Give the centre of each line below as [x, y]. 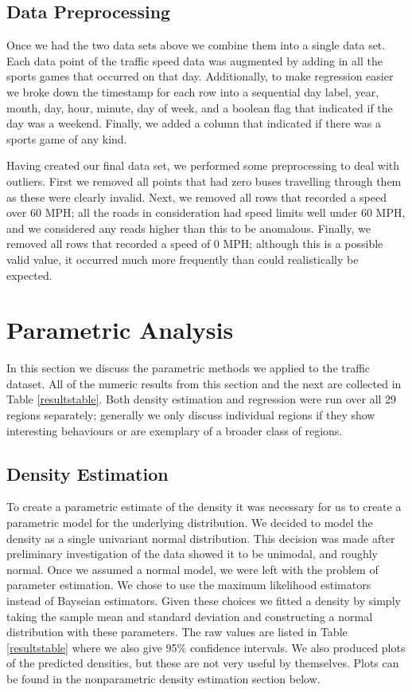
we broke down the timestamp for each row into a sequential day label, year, [193, 91]
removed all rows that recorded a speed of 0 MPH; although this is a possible [195, 244]
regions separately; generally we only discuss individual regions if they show [191, 415]
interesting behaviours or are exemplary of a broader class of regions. [175, 430]
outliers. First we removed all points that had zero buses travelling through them [204, 181]
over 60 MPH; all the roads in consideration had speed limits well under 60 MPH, [206, 212]
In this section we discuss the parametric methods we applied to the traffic [189, 368]
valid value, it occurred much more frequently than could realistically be [183, 259]
